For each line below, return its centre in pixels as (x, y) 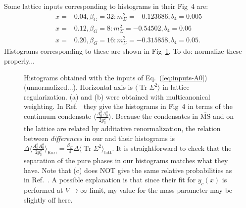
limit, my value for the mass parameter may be (161, 190)
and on (223, 116)
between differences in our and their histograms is (99, 138)
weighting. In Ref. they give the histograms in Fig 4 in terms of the (128, 106)
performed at (44, 190)
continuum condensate (58, 116)
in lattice (176, 87)
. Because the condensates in (154, 116)
